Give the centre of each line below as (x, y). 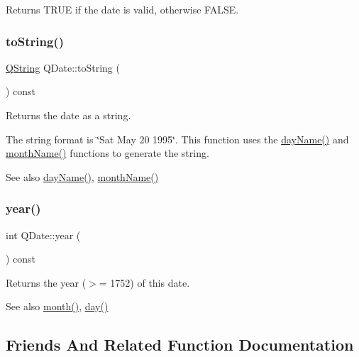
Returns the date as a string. (68, 115)
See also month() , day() (57, 306)
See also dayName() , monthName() (82, 176)
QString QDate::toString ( (63, 67)
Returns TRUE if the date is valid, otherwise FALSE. (122, 9)
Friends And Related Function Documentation (180, 345)
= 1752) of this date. (144, 282)
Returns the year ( (46, 282)
